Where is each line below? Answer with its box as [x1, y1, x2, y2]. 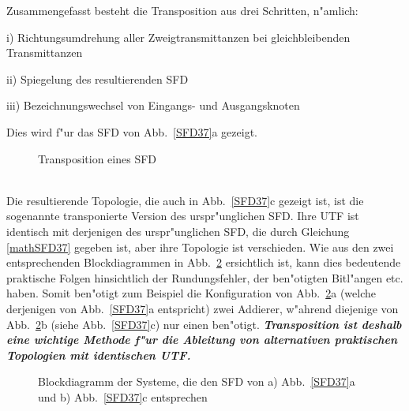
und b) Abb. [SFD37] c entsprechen [38, 388, 208, 405]
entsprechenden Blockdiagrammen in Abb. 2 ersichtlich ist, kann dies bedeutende [6, 254, 401, 271]
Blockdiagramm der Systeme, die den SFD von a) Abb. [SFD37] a [38, 373, 355, 390]
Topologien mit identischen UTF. [6, 346, 191, 363]
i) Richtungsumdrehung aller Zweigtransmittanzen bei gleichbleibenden [6, 28, 351, 45]
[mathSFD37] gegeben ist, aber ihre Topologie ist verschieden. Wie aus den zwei [6, 238, 394, 255]
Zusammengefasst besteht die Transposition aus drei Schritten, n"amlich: [6, 2, 358, 18]
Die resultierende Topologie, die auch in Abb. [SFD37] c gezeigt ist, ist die [6, 192, 364, 208]
